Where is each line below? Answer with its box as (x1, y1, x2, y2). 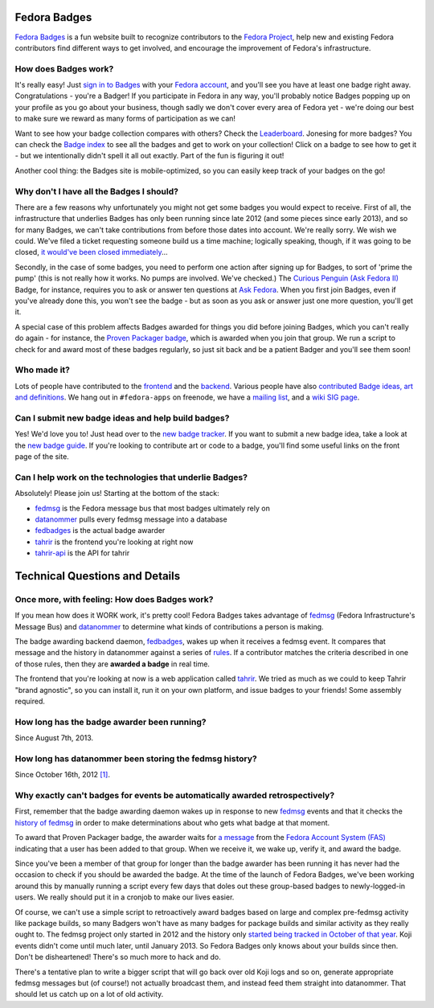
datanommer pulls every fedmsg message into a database (35, 514, 228, 524)
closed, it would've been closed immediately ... (14, 248, 168, 257)
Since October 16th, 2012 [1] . (14, 770, 110, 780)
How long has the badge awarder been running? (14, 716, 207, 727)
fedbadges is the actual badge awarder (35, 526, 166, 535)
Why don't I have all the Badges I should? (14, 186, 178, 197)
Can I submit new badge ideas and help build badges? (14, 412, 230, 424)
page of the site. (14, 452, 70, 461)
